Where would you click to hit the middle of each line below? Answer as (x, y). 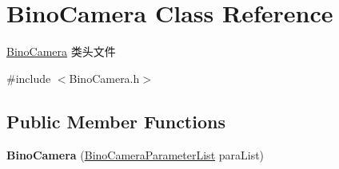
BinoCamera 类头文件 (61, 51)
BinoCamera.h (104, 78)
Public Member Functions (116, 121)
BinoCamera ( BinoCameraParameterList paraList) (136, 154)
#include (29, 78)
